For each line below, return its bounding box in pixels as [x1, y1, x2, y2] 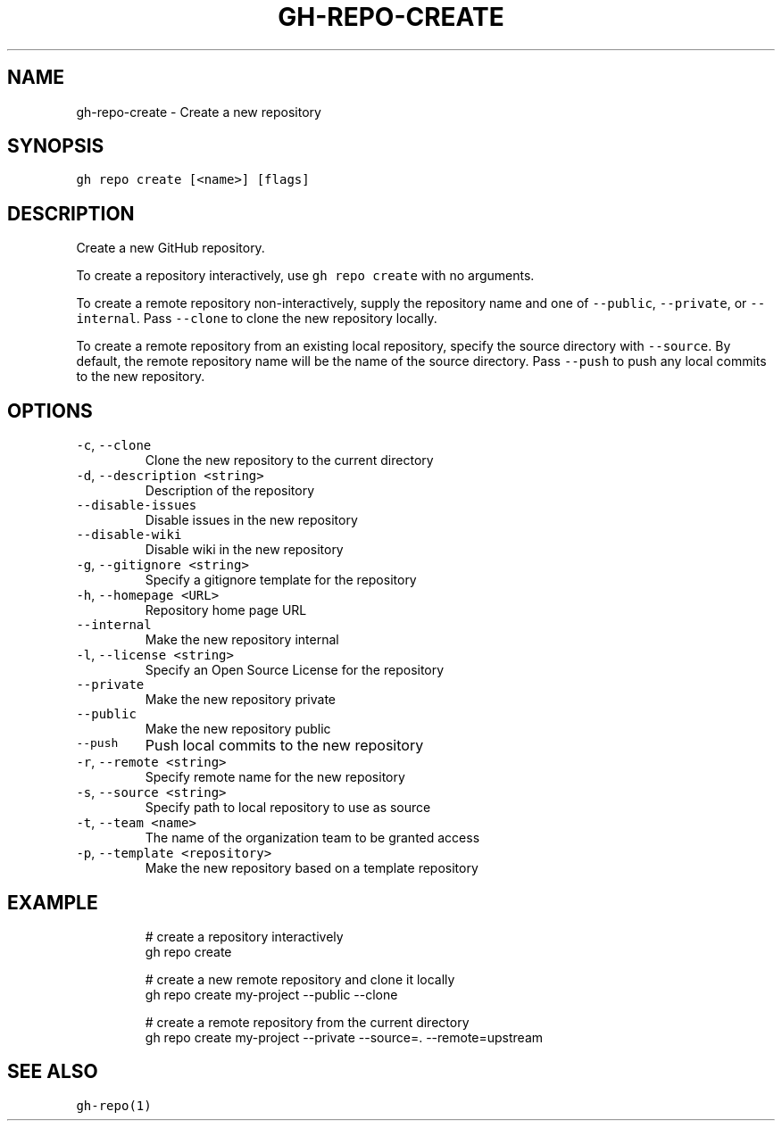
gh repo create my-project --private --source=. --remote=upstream [145, 1029, 544, 1045]
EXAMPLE [7, 891, 98, 914]
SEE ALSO [7, 1060, 98, 1083]
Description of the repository [145, 483, 315, 499]
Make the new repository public [145, 721, 331, 737]
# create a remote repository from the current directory [145, 1014, 470, 1030]
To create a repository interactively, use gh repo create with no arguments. [76, 268, 535, 284]
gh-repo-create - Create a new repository [76, 104, 321, 120]
